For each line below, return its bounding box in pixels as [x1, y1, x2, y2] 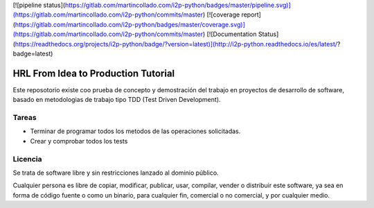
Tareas [12, 113, 37, 123]
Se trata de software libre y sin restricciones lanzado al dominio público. [12, 168, 219, 177]
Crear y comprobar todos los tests [30, 137, 128, 145]
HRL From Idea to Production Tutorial [12, 67, 175, 79]
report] [241, 10, 261, 19]
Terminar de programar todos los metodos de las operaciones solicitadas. [30, 127, 241, 135]
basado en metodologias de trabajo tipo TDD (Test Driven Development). [12, 96, 221, 104]
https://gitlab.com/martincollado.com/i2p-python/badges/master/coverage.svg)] [15, 20, 246, 28]
